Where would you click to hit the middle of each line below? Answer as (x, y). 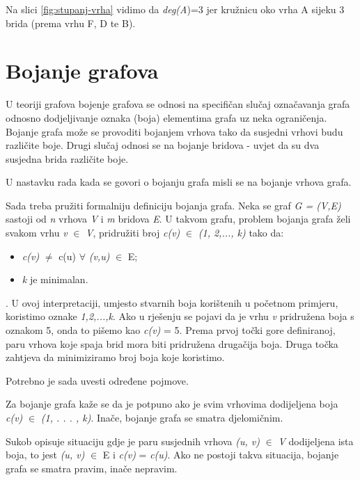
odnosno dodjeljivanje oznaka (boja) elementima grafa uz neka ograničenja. (166, 117)
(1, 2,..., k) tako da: (241, 233)
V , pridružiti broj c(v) (133, 233)
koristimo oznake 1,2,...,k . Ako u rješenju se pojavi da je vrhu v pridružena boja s (180, 316)
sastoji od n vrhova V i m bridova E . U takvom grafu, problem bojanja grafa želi (178, 219)
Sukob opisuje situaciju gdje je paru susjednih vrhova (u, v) (133, 441)
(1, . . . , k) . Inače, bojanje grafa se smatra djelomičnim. (162, 417)
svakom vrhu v (37, 233)
